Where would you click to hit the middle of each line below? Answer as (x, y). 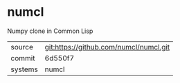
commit (23, 58)
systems (24, 69)
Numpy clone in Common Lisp (50, 31)
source (22, 47)
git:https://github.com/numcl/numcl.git (107, 47)
